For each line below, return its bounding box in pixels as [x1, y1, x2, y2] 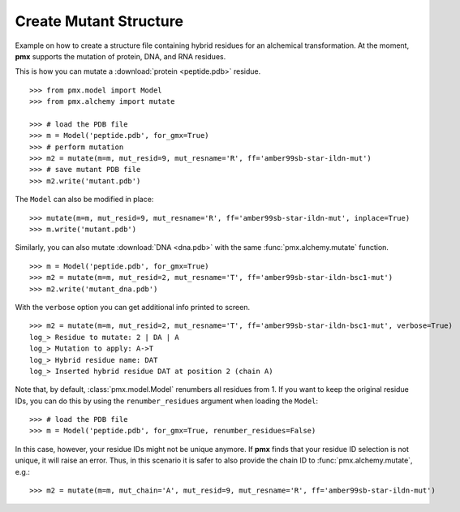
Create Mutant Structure [15, 12, 184, 30]
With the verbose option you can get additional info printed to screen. [15, 302, 251, 312]
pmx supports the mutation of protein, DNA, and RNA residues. [15, 51, 226, 61]
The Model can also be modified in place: [15, 195, 154, 204]
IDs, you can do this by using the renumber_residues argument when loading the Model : [15, 396, 319, 406]
